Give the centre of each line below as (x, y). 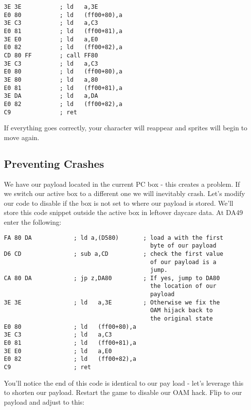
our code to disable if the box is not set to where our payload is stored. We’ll (119, 203)
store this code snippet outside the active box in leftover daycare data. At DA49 (124, 212)
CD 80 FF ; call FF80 (51, 55)
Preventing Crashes (54, 163)
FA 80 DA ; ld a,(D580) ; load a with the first (114, 238)
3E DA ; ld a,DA (51, 96)
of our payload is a (183, 262)
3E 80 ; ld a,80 (51, 80)
